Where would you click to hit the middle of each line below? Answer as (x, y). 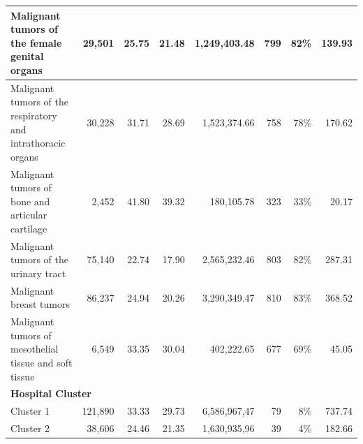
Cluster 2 (30, 428)
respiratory (34, 115)
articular (29, 215)
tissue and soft (42, 362)
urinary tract (38, 273)
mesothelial (35, 349)
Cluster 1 (30, 411)
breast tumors (40, 304)
